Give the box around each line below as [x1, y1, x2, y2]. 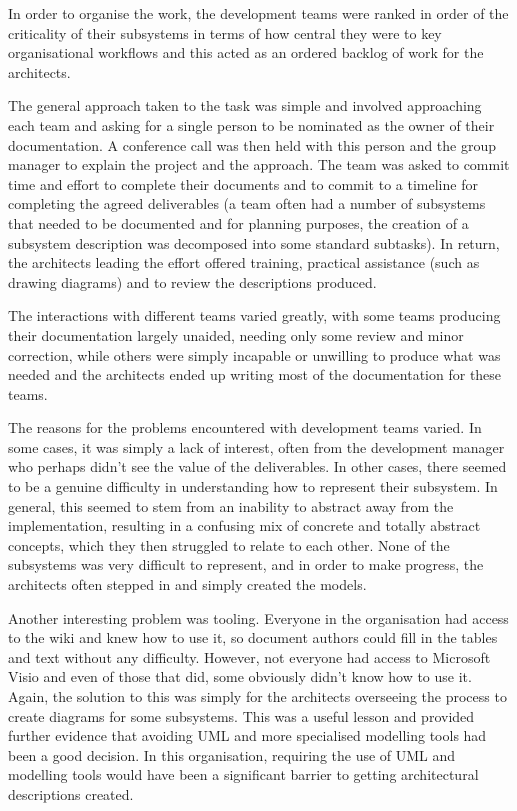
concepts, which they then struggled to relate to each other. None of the [8, 534, 450, 555]
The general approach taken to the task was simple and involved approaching [8, 95, 482, 116]
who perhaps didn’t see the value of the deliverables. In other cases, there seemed [8, 456, 507, 477]
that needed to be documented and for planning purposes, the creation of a [8, 212, 469, 233]
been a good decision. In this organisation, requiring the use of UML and [8, 744, 456, 765]
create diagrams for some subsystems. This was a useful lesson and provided [8, 705, 475, 726]
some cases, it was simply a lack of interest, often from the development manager [8, 436, 505, 457]
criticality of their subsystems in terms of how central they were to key [8, 22, 442, 43]
